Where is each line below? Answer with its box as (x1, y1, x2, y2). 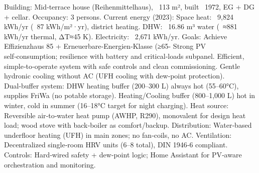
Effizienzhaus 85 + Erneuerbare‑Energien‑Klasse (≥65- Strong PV (4, 41, 206, 51)
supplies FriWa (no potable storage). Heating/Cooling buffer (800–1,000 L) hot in (4, 90, 255, 101)
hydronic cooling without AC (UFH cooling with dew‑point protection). (4, 70, 225, 81)
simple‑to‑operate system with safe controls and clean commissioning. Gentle (4, 60, 240, 71)
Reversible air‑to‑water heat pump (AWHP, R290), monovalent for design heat (4, 110, 246, 120)
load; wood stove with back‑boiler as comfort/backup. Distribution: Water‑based (4, 120, 252, 130)
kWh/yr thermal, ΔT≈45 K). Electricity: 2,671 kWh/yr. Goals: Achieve (4, 31, 227, 41)
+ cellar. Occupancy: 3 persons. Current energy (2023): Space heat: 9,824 (4, 11, 233, 22)
